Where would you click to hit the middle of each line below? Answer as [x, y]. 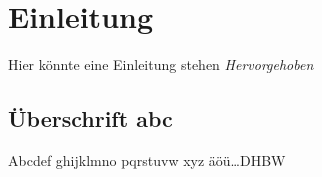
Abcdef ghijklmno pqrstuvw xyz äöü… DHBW [147, 159]
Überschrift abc [90, 118]
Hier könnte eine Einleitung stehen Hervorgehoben [161, 64]
